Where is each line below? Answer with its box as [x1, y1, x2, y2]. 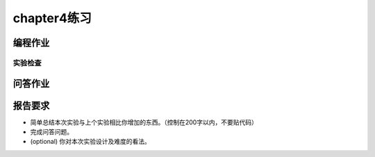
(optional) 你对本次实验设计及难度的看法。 [30, 138, 151, 146]
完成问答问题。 [30, 128, 73, 136]
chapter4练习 [12, 10, 92, 26]
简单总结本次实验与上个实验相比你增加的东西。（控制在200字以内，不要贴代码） [30, 118, 258, 126]
